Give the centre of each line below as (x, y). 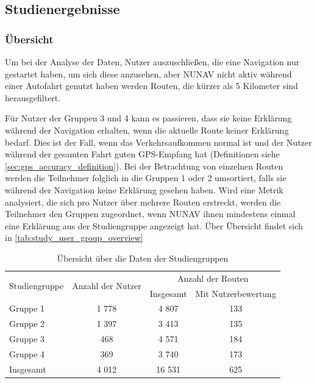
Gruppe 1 (27, 308)
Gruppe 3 (27, 339)
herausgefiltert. (33, 97)
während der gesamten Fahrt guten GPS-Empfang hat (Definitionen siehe (142, 154)
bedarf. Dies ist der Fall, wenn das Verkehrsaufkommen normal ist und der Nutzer (158, 142)
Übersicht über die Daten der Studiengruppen (143, 258)
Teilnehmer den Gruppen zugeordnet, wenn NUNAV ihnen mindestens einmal (150, 214)
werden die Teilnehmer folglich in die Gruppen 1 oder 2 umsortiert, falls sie (146, 178)
